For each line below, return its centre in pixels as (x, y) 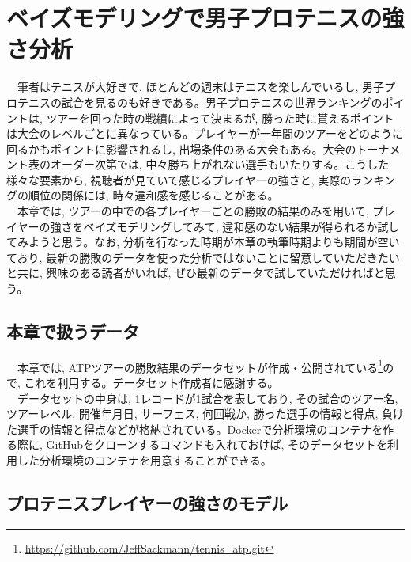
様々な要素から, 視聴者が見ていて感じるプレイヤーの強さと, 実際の (179, 179)
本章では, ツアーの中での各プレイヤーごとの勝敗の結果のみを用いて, (193, 211)
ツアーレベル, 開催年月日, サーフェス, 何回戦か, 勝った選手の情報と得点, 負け (205, 414)
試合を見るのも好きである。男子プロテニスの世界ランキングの (222, 102)
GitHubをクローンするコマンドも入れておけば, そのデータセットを (217, 444)
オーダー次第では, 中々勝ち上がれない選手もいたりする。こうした (220, 164)
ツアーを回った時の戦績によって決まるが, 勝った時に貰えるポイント (220, 118)
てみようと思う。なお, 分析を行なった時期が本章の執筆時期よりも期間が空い (203, 242)
